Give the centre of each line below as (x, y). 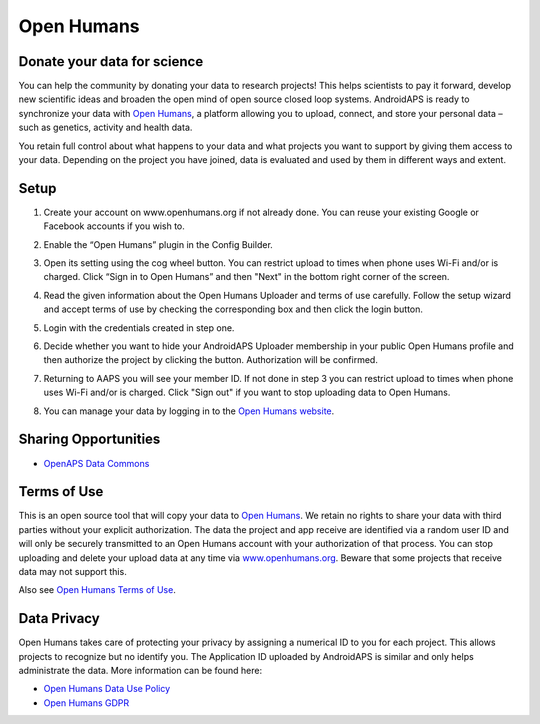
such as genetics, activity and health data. (105, 127)
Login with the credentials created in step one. (139, 327)
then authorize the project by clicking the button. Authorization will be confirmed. (211, 360)
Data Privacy (59, 618)
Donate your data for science (111, 61)
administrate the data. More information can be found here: (140, 671)
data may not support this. (72, 571)
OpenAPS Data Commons (96, 463)
